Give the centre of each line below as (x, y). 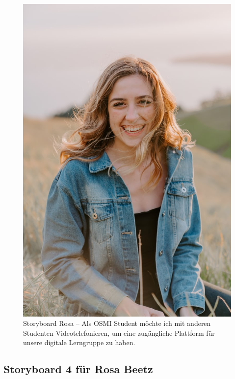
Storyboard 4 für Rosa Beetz (78, 369)
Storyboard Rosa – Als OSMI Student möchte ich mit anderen (117, 323)
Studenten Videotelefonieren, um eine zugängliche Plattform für (119, 333)
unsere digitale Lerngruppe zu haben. (79, 342)
